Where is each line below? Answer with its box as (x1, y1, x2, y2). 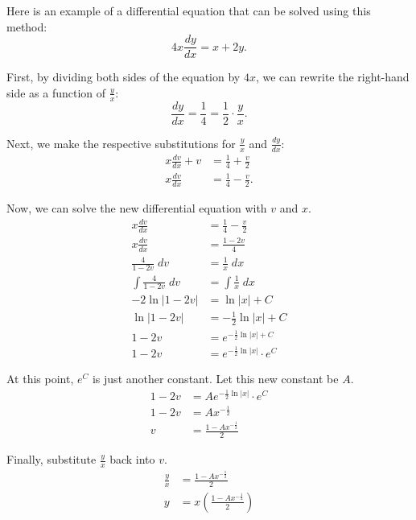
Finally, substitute (6, 451, 97, 468)
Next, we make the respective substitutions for (6, 134, 236, 151)
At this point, (6, 369, 74, 386)
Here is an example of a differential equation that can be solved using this (6, 2, 371, 19)
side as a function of (6, 84, 106, 101)
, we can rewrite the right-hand (255, 68, 410, 85)
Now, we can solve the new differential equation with (6, 200, 267, 217)
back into (109, 451, 155, 468)
